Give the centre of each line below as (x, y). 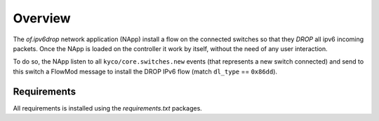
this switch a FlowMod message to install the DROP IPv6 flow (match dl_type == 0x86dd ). (145, 71)
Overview (42, 18)
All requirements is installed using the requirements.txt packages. (108, 108)
